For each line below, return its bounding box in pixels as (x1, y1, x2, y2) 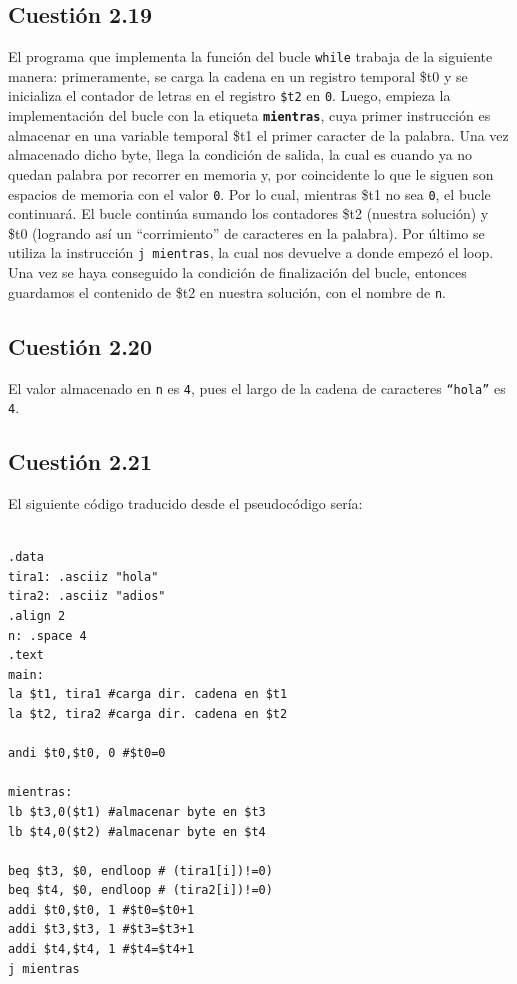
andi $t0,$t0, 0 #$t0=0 (8, 746, 166, 761)
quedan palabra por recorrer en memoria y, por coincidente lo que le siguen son (8, 163, 494, 184)
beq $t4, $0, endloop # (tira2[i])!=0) (8, 883, 273, 898)
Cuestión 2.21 (8, 446, 153, 477)
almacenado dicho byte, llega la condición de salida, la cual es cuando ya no (8, 144, 473, 165)
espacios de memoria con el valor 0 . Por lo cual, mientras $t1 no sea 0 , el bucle (8, 183, 491, 204)
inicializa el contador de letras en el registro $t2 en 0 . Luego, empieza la (8, 85, 451, 106)
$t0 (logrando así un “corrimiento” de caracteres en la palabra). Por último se (8, 222, 485, 243)
